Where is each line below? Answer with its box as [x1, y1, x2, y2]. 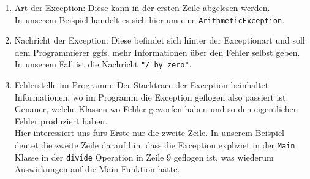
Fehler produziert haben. [14, 114, 108, 127]
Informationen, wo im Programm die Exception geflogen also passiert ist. [14, 90, 289, 103]
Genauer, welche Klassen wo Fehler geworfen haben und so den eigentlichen [14, 102, 298, 115]
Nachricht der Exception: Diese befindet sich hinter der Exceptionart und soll [14, 34, 305, 47]
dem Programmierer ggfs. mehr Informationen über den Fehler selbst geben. [14, 45, 300, 58]
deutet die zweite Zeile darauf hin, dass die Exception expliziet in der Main [14, 139, 295, 151]
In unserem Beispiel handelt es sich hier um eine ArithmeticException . [14, 13, 285, 26]
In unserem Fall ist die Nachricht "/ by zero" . [14, 58, 192, 70]
